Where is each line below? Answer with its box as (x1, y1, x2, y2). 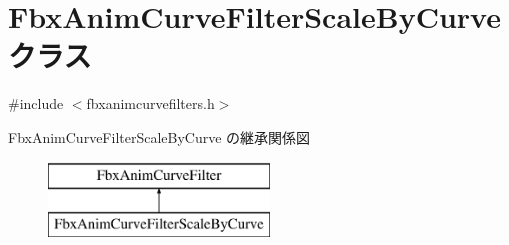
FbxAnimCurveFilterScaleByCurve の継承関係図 (8, 126, 311, 147)
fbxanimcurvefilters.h (86, 93, 215, 114)
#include (8, 93, 64, 114)
